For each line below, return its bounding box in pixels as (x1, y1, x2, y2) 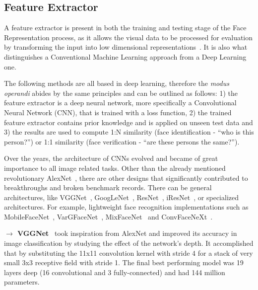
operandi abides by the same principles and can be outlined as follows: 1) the (4, 87, 238, 98)
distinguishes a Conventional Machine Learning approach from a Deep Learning (4, 51, 247, 62)
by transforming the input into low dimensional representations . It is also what (4, 42, 248, 52)
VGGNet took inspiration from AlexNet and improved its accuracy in (17, 228, 237, 238)
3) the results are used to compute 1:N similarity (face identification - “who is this (4, 127, 254, 137)
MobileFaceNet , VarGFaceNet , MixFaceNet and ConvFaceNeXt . (4, 211, 213, 221)
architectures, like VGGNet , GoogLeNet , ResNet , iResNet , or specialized (4, 192, 239, 202)
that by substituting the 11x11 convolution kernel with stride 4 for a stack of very (4, 247, 253, 258)
